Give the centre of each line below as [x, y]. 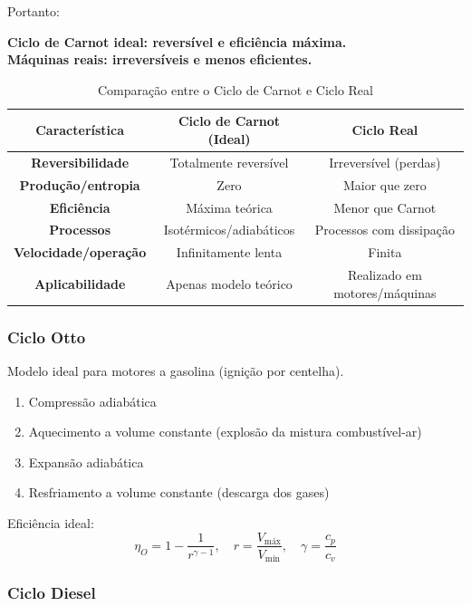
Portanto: [34, 11]
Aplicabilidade [80, 283]
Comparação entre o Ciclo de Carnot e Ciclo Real [235, 89]
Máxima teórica [229, 207]
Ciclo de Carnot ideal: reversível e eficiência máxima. [177, 41]
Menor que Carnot [385, 207]
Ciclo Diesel [52, 592]
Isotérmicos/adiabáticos [229, 230]
